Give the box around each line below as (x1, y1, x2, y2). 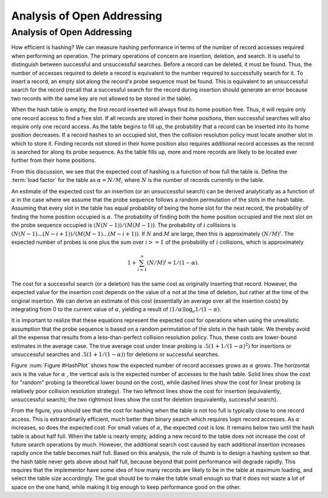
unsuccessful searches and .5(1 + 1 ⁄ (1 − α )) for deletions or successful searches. (11, 351, 220, 358)
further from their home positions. (11, 156, 97, 164)
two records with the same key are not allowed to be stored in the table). (11, 95, 193, 102)
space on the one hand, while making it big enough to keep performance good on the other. (11, 483, 241, 491)
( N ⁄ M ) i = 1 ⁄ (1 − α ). (146, 258, 200, 266)
